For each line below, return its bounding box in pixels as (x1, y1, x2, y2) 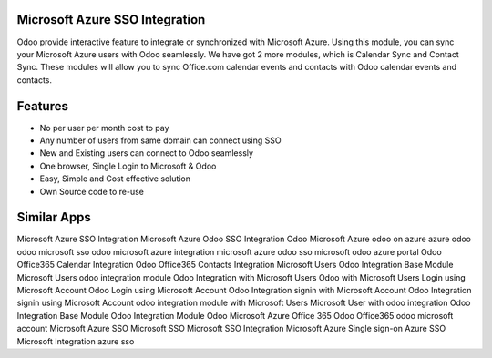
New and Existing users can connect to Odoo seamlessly (39, 148, 254, 159)
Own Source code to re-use (39, 186, 145, 197)
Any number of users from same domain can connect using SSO (39, 135, 282, 146)
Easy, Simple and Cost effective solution (39, 173, 191, 184)
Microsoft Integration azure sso (16, 335, 135, 346)
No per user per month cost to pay (39, 122, 169, 133)
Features (16, 98, 68, 114)
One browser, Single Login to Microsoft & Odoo (39, 160, 217, 171)
